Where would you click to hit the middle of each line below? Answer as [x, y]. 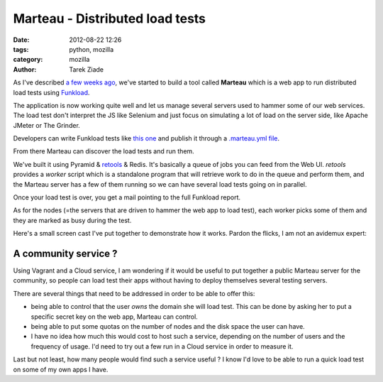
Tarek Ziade [87, 69]
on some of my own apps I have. [61, 369]
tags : [21, 49]
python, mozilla [91, 49]
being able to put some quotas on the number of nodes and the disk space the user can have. [168, 327]
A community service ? [65, 253]
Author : [25, 69]
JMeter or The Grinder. [47, 125]
